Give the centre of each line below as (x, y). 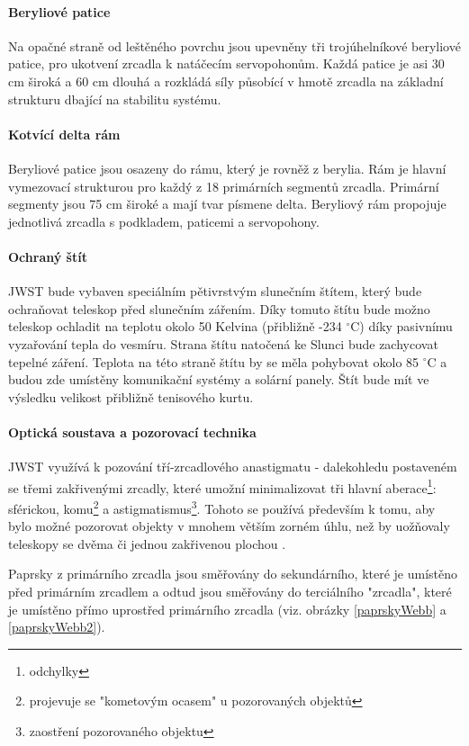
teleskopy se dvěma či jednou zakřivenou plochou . (147, 543)
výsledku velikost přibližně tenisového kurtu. (131, 396)
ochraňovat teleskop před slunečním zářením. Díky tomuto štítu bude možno (219, 308)
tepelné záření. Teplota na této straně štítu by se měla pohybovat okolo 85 (214, 361)
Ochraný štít (48, 256)
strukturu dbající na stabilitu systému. (115, 99)
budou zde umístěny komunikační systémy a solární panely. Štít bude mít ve (219, 379)
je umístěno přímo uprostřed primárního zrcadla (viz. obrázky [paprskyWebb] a (227, 609)
